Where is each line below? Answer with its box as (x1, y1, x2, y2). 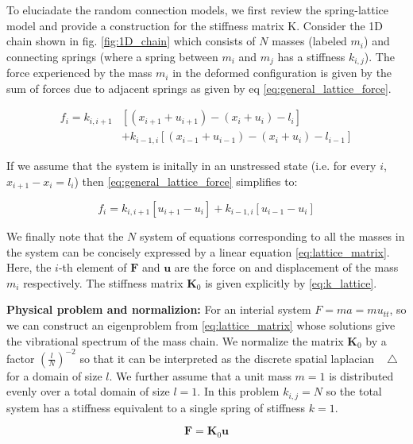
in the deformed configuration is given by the (172, 64, 392, 81)
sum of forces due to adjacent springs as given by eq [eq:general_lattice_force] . (6, 79, 392, 96)
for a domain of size (6, 367, 102, 384)
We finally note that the (6, 227, 124, 244)
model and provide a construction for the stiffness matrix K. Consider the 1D (6, 17, 384, 33)
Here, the (6, 259, 52, 276)
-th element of (58, 259, 127, 276)
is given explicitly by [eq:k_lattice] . (205, 274, 377, 291)
